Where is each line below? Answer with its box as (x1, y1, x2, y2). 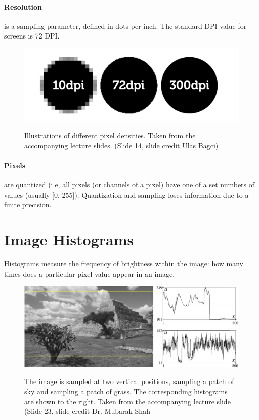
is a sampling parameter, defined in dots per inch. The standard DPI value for (4, 20, 247, 31)
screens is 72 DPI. (4, 30, 60, 41)
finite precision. (4, 199, 52, 210)
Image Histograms (4, 229, 134, 250)
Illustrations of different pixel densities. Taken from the (24, 130, 196, 141)
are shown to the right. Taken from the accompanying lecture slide (24, 396, 231, 406)
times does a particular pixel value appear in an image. (4, 268, 175, 279)
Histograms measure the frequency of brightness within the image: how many (4, 258, 244, 269)
